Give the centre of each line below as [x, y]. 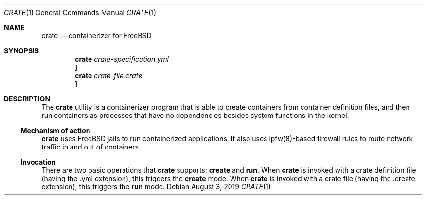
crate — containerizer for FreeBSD [97, 36]
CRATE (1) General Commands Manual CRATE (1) [80, 12]
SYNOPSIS [22, 51]
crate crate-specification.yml [122, 59]
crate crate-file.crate [109, 75]
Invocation [38, 162]
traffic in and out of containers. [91, 147]
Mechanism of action [55, 130]
